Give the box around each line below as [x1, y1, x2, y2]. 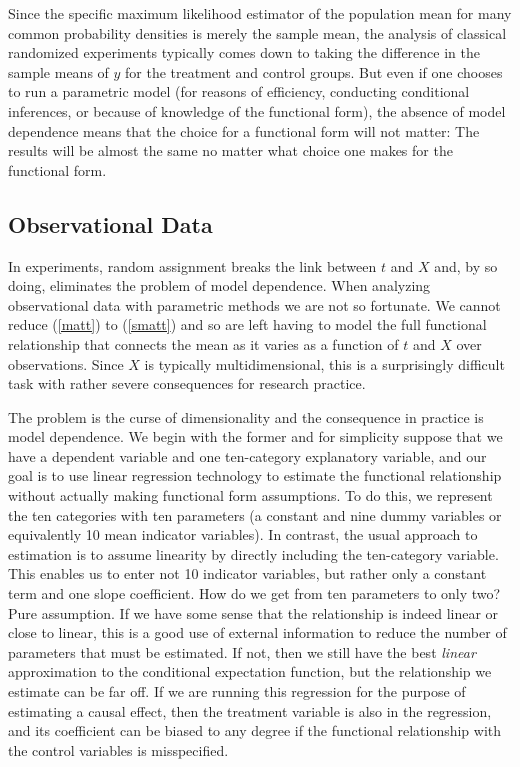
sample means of [8, 61, 109, 82]
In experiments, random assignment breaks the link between [8, 255, 377, 276]
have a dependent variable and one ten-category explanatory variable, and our [8, 445, 487, 466]
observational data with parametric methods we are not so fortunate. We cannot [8, 294, 501, 315]
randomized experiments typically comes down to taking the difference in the [8, 42, 480, 63]
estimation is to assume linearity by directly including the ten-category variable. [8, 543, 499, 564]
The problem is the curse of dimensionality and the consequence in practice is [8, 406, 484, 427]
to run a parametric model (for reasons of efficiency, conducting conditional [8, 81, 470, 102]
